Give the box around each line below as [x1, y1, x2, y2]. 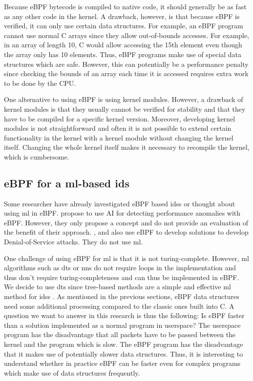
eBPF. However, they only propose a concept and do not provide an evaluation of [4, 217, 249, 227]
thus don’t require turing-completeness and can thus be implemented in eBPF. [4, 272, 239, 282]
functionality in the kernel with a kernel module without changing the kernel [4, 132, 233, 142]
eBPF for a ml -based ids [4, 175, 129, 190]
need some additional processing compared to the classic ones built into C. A [4, 301, 234, 311]
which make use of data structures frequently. [4, 367, 140, 378]
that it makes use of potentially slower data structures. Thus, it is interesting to [4, 348, 243, 359]
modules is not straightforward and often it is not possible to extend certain [4, 123, 232, 133]
